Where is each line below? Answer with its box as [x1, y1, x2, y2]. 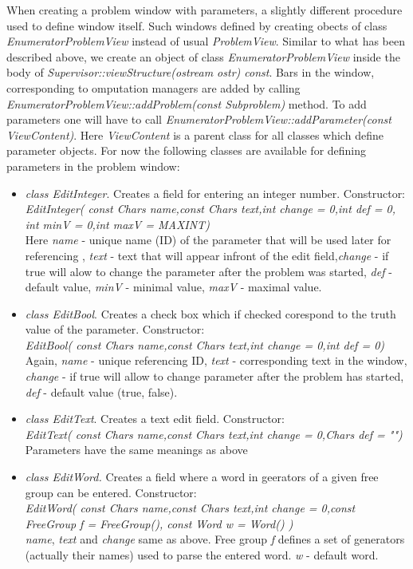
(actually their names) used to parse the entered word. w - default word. [25, 547, 379, 563]
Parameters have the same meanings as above [25, 441, 248, 458]
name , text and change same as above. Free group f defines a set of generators [25, 531, 405, 547]
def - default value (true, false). [25, 383, 178, 400]
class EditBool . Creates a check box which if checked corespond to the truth [25, 305, 396, 322]
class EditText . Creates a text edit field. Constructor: [25, 410, 285, 427]
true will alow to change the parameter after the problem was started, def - [25, 263, 392, 279]
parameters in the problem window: [6, 157, 180, 174]
